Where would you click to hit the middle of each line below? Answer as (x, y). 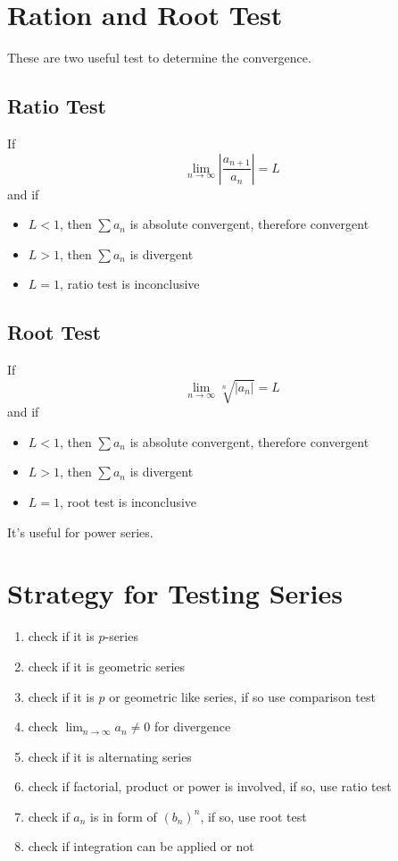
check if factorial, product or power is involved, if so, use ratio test (210, 786)
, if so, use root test (253, 816)
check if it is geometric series (107, 666)
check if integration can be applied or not (141, 846)
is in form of (124, 816)
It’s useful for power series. (80, 532)
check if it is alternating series (110, 756)
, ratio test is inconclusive (130, 284)
